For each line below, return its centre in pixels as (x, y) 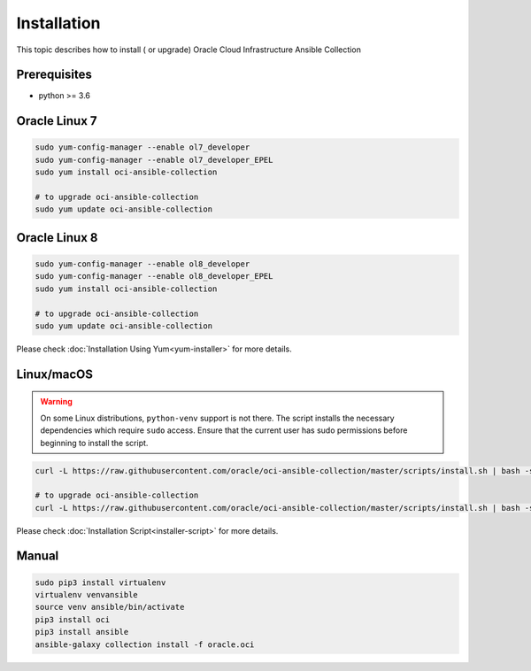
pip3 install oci (73, 619)
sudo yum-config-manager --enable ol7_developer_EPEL (154, 160)
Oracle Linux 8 (57, 238)
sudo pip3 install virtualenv (100, 582)
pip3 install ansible (82, 632)
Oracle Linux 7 (57, 121)
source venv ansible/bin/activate (110, 607)
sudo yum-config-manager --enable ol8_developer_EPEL (154, 276)
